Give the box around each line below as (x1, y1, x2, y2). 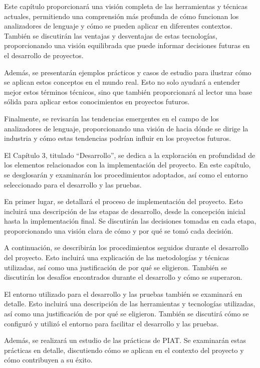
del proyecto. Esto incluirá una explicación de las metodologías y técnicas (4, 252, 229, 263)
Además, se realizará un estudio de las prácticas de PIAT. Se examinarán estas (4, 335, 246, 345)
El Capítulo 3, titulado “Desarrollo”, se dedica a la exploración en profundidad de (4, 149, 255, 160)
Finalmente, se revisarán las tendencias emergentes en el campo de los (4, 113, 219, 123)
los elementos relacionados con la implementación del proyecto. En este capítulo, (4, 159, 251, 170)
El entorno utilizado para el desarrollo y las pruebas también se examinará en (4, 288, 242, 299)
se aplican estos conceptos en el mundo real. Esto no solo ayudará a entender (4, 77, 240, 87)
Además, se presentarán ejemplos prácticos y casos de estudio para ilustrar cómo (4, 67, 251, 77)
